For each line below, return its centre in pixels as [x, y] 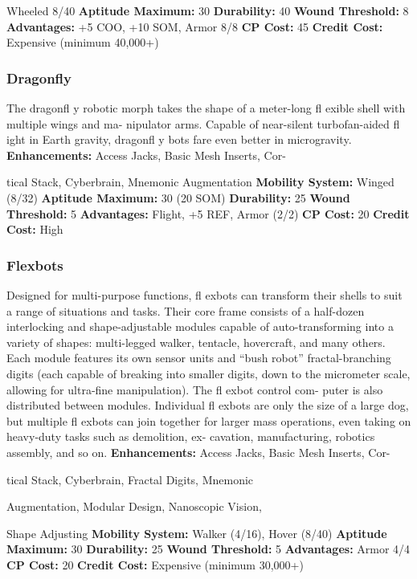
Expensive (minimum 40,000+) [83, 42]
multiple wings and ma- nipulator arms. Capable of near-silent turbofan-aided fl [203, 123]
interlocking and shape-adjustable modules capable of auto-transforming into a [200, 326]
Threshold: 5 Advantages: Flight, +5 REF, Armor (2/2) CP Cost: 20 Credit [208, 213]
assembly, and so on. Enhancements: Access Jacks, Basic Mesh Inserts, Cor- [198, 452]
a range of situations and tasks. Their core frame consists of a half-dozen [186, 310]
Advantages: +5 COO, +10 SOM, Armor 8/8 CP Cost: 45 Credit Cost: [195, 26]
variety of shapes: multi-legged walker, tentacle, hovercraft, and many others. [196, 342]
